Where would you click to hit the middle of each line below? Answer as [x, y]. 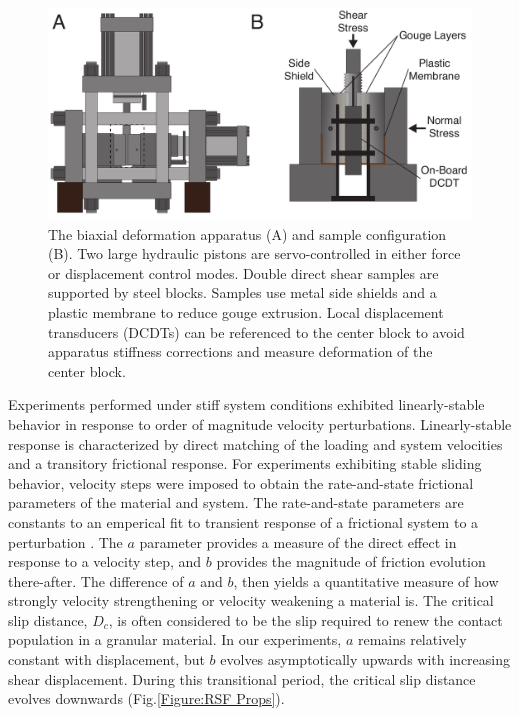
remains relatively [412, 639]
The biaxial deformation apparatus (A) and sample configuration [247, 233]
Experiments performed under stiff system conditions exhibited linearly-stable [246, 404]
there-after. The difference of [96, 580]
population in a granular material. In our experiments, [175, 639]
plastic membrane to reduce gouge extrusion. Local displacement [246, 311]
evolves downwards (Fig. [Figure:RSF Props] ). [146, 698]
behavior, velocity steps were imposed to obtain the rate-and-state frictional [241, 482]
